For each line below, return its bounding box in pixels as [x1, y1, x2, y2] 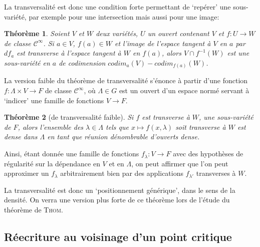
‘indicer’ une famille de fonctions [4, 95, 104, 105]
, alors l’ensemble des [18, 121, 84, 132]
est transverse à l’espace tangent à [17, 48, 121, 58]
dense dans [4, 131, 38, 142]
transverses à [196, 168, 236, 178]
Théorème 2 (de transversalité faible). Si [4, 112, 134, 122]
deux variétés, [96, 28, 138, 39]
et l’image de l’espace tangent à [114, 38, 211, 48]
